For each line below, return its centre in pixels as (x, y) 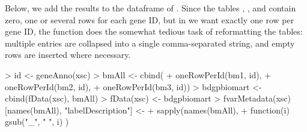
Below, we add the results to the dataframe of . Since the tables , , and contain (150, 8)
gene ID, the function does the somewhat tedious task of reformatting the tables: (154, 31)
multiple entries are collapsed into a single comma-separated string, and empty (150, 43)
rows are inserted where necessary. (68, 55)
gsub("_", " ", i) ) (37, 122)
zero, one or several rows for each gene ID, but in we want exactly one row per (150, 19)
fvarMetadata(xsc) (257, 98)
